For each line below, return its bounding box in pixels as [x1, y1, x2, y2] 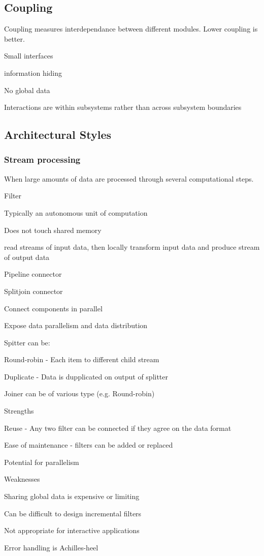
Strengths [4, 405, 34, 416]
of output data [4, 251, 50, 262]
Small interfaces [4, 50, 53, 61]
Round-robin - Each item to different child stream [4, 354, 159, 365]
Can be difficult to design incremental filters [4, 508, 142, 518]
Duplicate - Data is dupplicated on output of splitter [4, 371, 169, 382]
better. [4, 33, 25, 44]
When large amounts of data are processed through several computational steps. [4, 173, 254, 184]
